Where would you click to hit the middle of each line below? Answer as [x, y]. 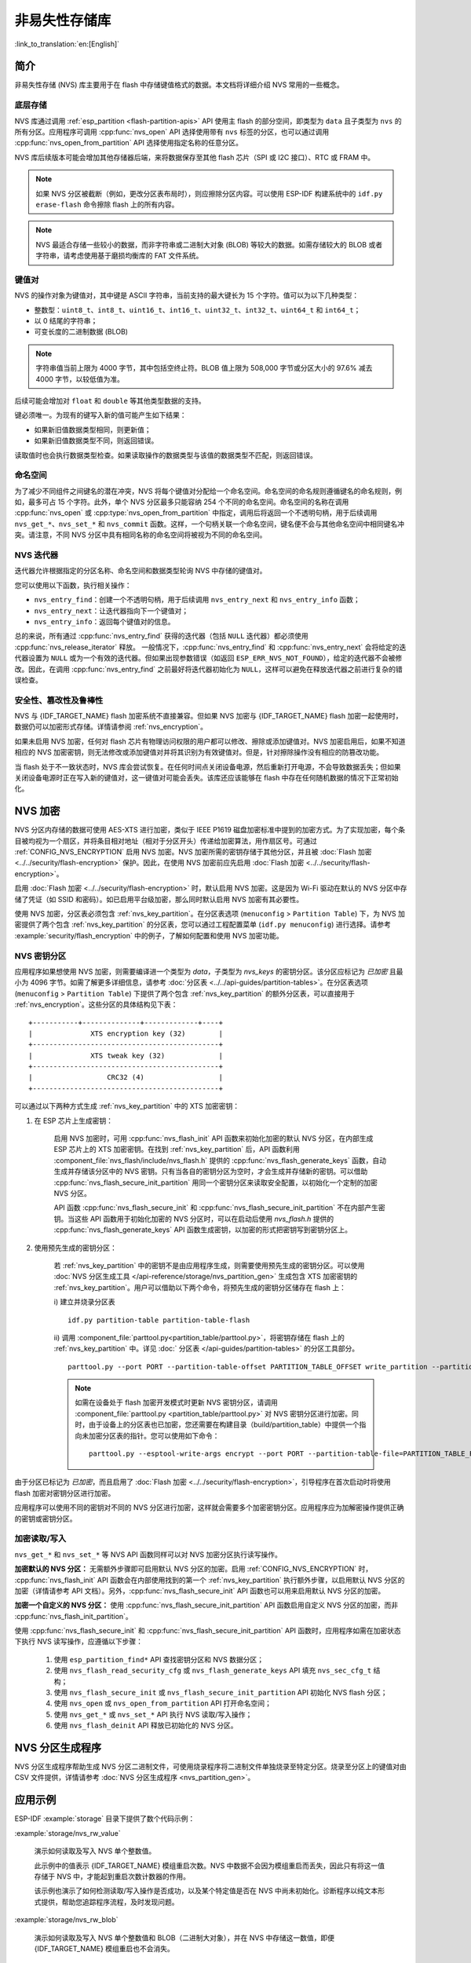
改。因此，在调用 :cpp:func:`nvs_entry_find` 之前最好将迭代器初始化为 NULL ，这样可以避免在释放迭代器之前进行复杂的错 [209, 669]
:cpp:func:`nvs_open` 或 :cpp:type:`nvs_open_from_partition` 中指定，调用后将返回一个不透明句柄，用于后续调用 [196, 513]
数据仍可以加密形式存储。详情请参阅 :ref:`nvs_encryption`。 [111, 727]
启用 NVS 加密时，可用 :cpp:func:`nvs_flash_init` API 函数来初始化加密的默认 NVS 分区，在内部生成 [214, 1139]
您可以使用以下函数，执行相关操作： [73, 585]
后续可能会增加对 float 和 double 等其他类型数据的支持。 [110, 400]
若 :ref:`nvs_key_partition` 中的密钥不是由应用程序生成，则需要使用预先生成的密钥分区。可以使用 [209, 1265]
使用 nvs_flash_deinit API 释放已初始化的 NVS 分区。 [146, 1725]
